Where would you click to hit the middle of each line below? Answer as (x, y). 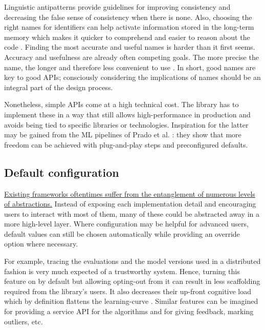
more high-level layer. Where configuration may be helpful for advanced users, (126, 224)
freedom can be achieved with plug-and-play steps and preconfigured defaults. (126, 144)
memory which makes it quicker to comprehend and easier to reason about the (127, 37)
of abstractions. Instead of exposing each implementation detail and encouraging (130, 204)
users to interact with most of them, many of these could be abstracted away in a (132, 213)
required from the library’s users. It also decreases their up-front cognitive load (128, 291)
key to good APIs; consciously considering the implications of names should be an (132, 77)
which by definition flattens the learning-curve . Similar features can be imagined (131, 301)
